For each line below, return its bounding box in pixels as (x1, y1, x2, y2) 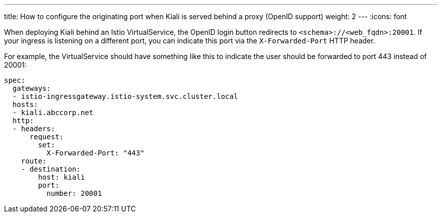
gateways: (12, 84, 51, 92)
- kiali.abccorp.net (12, 108, 94, 117)
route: (21, 157, 47, 165)
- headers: (12, 125, 56, 133)
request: (29, 133, 64, 141)
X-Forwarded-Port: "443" (46, 149, 145, 157)
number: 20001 (46, 189, 102, 197)
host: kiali (38, 173, 85, 181)
